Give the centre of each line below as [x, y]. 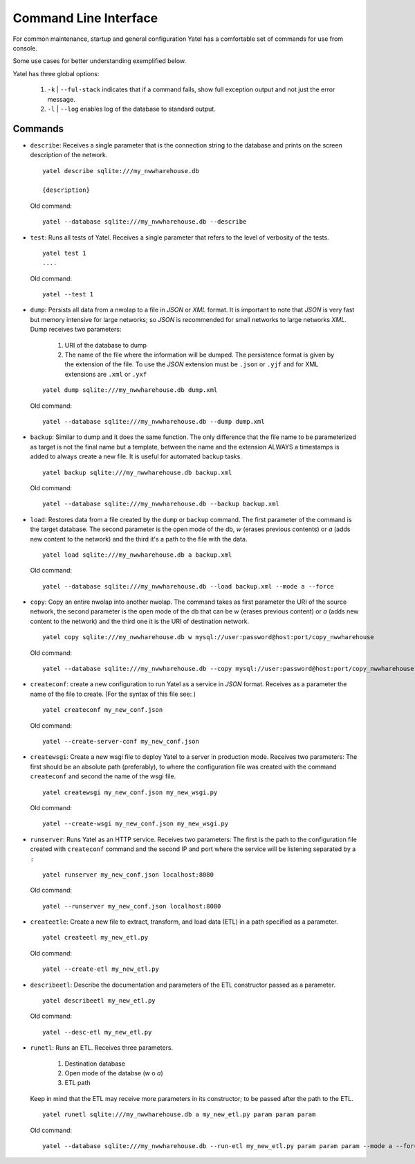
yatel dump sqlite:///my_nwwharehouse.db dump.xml [130, 390]
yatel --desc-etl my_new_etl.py [97, 1032]
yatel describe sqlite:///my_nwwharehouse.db [121, 171]
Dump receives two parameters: [76, 330]
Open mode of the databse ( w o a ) [114, 1073]
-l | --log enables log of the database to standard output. [131, 109]
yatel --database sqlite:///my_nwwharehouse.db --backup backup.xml [161, 504]
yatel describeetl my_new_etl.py [99, 1001]
